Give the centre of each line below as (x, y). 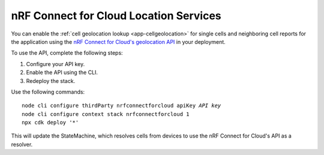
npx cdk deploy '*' (50, 123)
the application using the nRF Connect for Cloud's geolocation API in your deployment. (118, 41)
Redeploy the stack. (51, 81)
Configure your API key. (55, 64)
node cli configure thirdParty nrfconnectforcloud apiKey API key (121, 106)
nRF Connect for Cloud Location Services (116, 16)
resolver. (22, 144)
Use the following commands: (48, 92)
